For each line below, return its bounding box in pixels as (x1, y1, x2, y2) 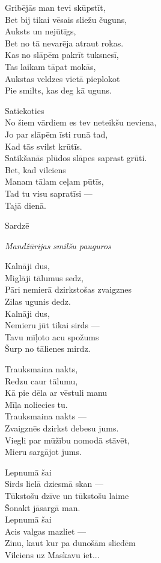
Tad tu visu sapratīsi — (5, 186, 93, 199)
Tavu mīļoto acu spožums (5, 330, 99, 343)
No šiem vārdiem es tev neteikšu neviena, (5, 116, 157, 129)
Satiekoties (5, 104, 44, 116)
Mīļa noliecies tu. (5, 398, 68, 410)
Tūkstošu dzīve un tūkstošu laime (5, 489, 129, 501)
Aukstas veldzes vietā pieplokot (5, 72, 120, 84)
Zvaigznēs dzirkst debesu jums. (5, 422, 119, 434)
